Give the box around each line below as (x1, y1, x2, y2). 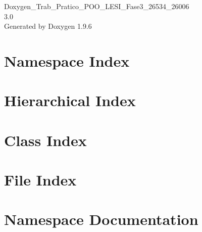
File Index (4, 169, 77, 190)
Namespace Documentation (4, 209, 198, 229)
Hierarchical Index (4, 90, 136, 111)
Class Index (4, 129, 87, 150)
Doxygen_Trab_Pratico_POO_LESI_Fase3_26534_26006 (4, 1, 189, 11)
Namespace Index (4, 50, 130, 71)
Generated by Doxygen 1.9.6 (4, 21, 92, 31)
